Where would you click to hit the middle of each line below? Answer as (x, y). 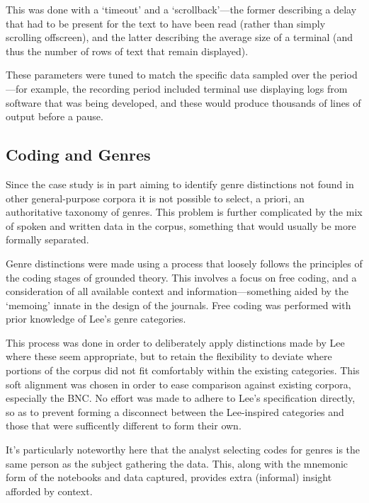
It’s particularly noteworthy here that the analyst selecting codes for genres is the (183, 450)
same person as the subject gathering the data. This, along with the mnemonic (177, 463)
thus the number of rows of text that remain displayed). (127, 51)
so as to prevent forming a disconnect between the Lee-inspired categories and (175, 411)
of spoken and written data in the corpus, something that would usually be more (181, 225)
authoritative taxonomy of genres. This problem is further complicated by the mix (184, 212)
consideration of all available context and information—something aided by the (177, 291)
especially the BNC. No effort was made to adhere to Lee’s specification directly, (181, 398)
